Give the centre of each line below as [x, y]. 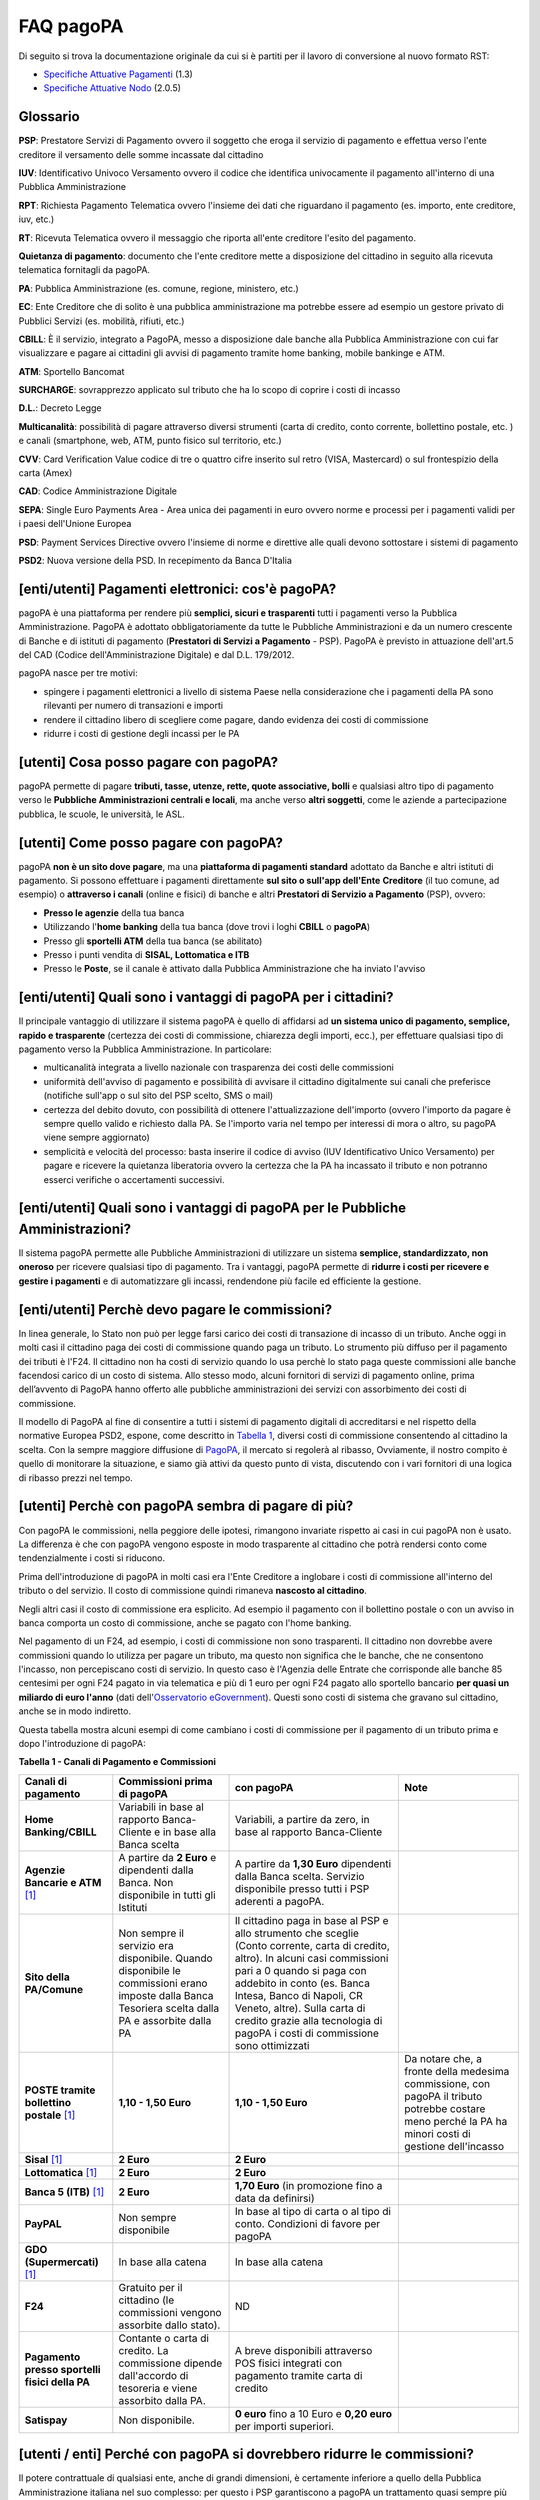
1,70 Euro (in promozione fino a [308, 2185]
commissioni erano [163, 1983]
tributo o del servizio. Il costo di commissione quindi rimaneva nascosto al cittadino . [192, 1591]
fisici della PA [57, 2382]
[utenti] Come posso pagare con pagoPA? [151, 842]
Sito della [47, 1977]
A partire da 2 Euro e [167, 1857]
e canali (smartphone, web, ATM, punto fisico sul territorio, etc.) [150, 441]
